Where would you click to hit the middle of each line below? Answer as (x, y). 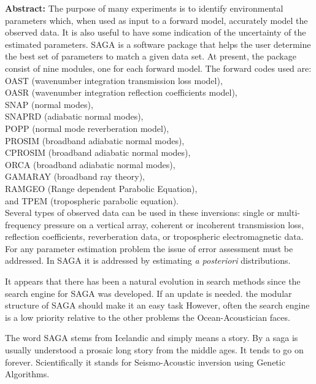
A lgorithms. (27, 374)
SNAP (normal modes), (49, 104)
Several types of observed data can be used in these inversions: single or (140, 213)
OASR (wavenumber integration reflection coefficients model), (121, 92)
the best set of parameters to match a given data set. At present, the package (151, 56)
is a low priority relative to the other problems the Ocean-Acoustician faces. (148, 317)
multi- (288, 213)
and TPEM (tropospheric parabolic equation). (92, 200)
